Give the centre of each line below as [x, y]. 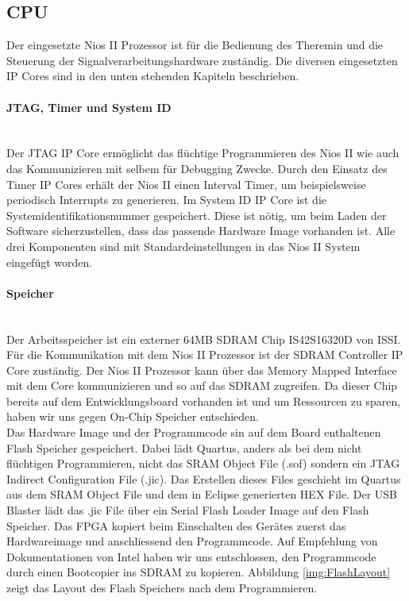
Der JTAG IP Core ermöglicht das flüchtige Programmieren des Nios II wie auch [203, 153]
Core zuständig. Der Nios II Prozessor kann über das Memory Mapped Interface [202, 370]
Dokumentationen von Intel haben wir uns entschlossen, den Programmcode [191, 556]
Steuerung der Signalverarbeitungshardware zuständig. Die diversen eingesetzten [202, 60]
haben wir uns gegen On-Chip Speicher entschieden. [133, 416]
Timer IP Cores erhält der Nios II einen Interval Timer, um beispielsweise [186, 184]
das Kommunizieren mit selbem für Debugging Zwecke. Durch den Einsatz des [197, 168]
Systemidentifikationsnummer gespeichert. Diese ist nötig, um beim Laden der [197, 215]
